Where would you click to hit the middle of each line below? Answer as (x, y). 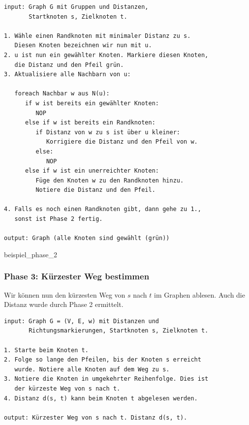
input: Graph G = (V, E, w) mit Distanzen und (81, 321)
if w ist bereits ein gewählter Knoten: (92, 103)
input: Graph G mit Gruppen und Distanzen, (76, 7)
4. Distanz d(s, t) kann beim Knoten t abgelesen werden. (101, 398)
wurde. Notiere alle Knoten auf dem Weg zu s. (92, 369)
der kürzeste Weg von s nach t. (67, 389)
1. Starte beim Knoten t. (46, 350)
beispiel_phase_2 (31, 254)
